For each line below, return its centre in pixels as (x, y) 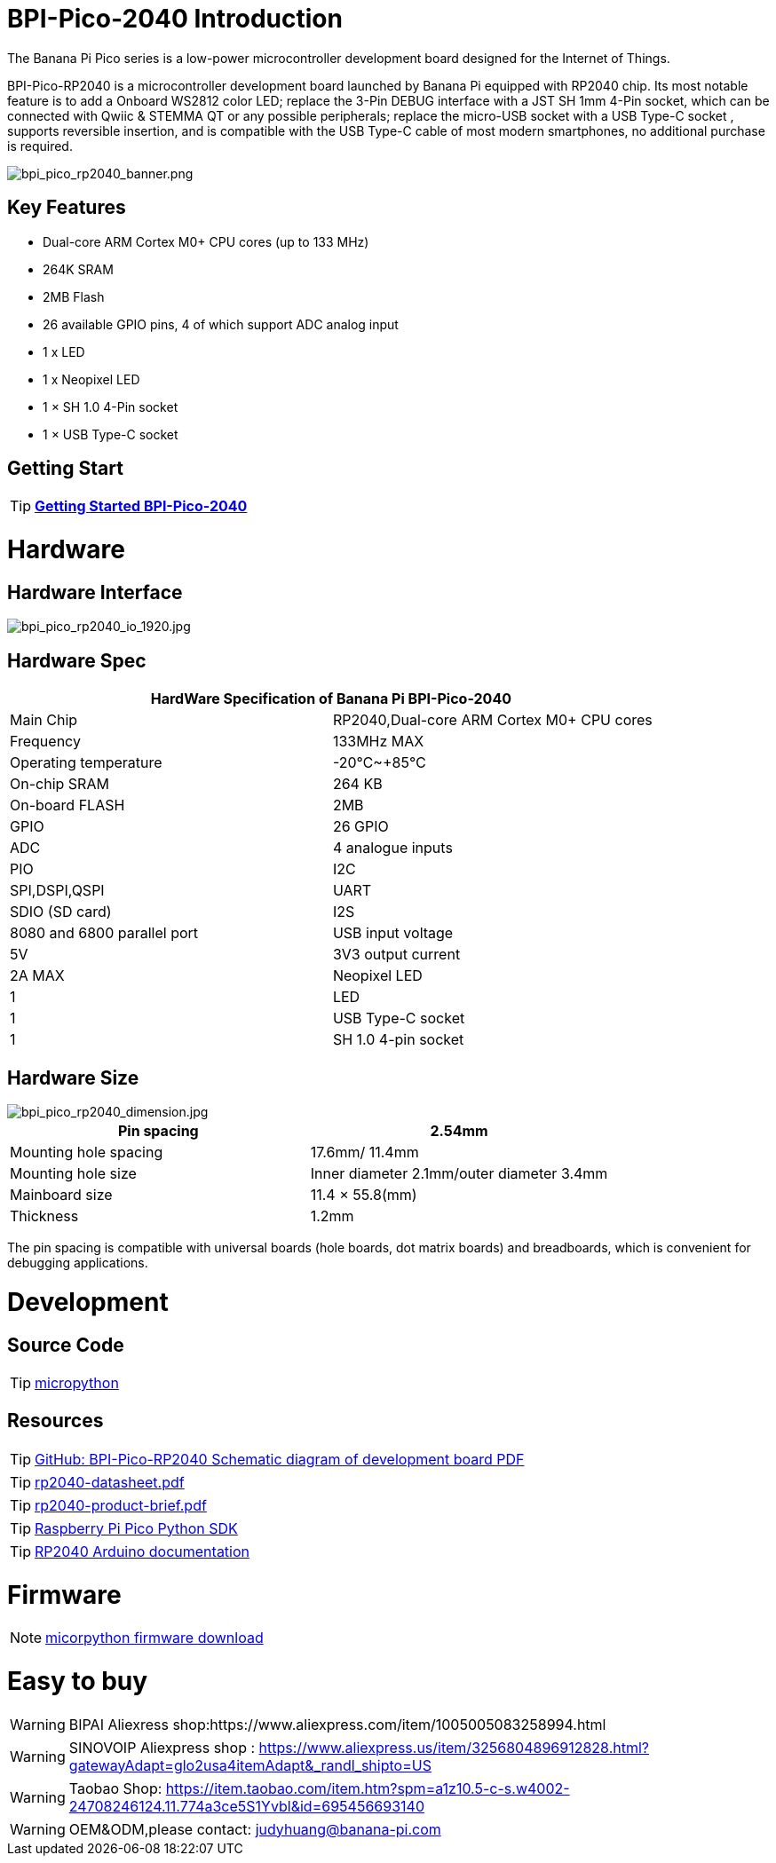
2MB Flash (74, 296)
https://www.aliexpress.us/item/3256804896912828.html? (454, 1747)
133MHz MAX (378, 742)
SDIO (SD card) (61, 912)
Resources (55, 1421)
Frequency (45, 742)
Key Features (67, 208)
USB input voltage (393, 933)
